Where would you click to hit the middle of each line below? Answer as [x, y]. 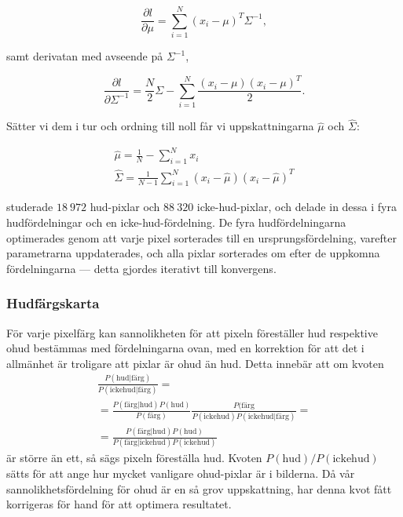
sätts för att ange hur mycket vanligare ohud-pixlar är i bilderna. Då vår [181, 473]
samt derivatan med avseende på [85, 56]
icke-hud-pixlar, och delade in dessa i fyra [297, 207]
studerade [30, 207]
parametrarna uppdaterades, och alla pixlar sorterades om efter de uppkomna [193, 253]
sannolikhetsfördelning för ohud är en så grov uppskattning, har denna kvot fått [199, 488]
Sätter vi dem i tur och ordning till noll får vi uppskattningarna [160, 126]
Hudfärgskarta [53, 303]
